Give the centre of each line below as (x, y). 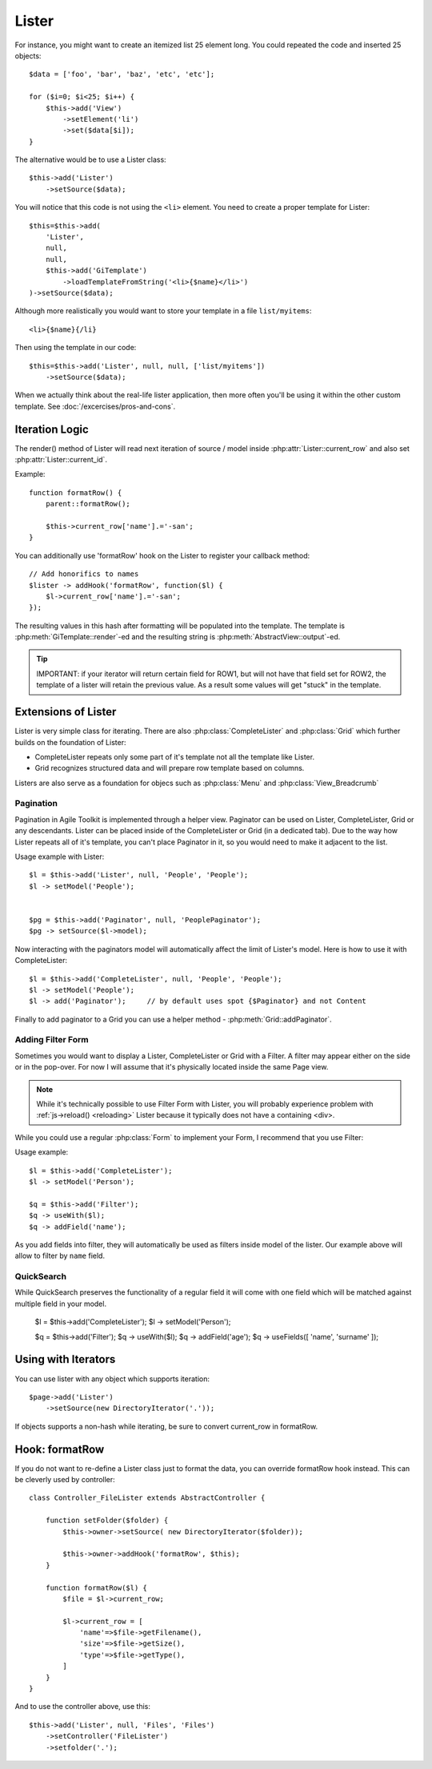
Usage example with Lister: (60, 856)
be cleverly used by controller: (65, 1480)
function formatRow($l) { (96, 1588)
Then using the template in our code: (76, 348)
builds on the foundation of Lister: (70, 742)
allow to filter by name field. (60, 1256)
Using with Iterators (65, 1359)
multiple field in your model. (61, 1304)
